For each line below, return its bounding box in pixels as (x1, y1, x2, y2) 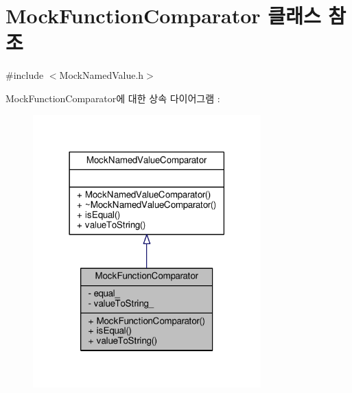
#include (5, 68, 44, 82)
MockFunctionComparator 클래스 (5, 1, 321, 29)
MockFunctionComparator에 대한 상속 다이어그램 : (5, 91, 220, 105)
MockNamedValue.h (59, 68, 144, 82)
